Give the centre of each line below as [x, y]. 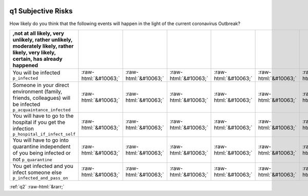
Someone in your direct [41, 85]
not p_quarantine [32, 159]
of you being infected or [42, 153]
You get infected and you [43, 166]
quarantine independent [42, 146]
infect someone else [37, 172]
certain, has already [37, 59]
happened [25, 65]
